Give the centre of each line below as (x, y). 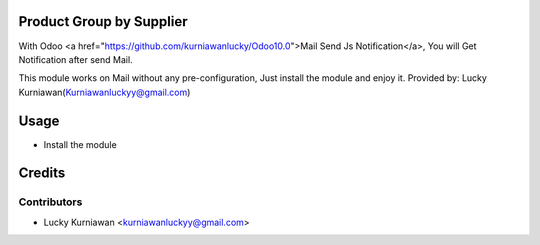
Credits (42, 173)
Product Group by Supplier (103, 21)
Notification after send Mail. (76, 59)
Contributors (50, 202)
